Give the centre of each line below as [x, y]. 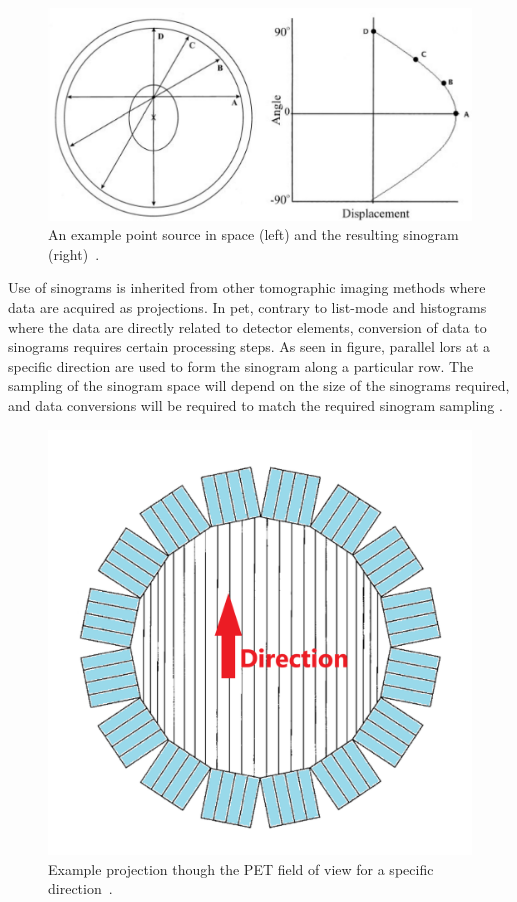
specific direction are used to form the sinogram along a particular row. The [241, 365]
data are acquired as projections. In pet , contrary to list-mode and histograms [247, 306]
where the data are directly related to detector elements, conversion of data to [247, 326]
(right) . [74, 253]
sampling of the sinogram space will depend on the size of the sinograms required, [259, 385]
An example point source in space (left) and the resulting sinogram [253, 234]
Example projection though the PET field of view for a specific [241, 868]
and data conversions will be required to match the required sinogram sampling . [255, 404]
